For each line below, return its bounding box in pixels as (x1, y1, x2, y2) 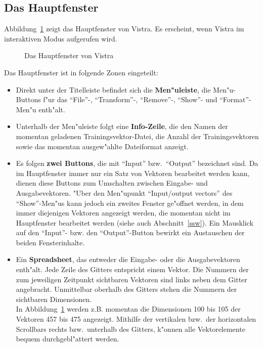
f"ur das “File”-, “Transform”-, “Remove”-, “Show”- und (43, 94, 217, 105)
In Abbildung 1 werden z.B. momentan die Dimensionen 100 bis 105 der (16, 303, 241, 314)
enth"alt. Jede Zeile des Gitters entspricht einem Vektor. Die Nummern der (16, 264, 249, 275)
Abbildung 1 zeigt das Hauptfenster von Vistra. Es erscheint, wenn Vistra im (4, 23, 244, 34)
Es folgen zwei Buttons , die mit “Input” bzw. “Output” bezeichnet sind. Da (16, 158, 258, 168)
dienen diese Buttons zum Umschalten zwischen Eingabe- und (16, 178, 208, 188)
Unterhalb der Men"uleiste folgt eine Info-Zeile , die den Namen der (16, 121, 228, 132)
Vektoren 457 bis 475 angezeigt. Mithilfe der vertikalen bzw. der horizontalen (16, 314, 256, 324)
